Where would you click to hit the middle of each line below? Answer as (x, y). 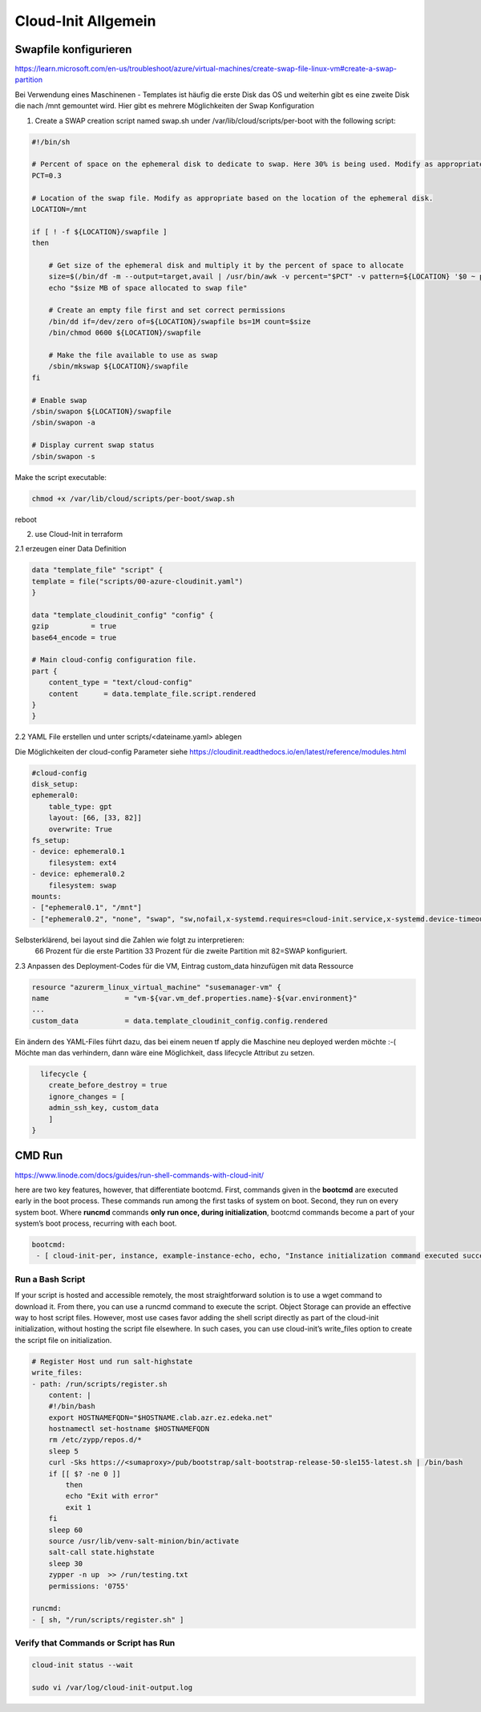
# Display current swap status (93, 445)
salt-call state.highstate (102, 1552)
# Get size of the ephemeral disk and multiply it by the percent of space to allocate (226, 265)
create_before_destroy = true (108, 1085)
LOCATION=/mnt (59, 209)
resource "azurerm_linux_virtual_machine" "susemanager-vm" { (156, 987)
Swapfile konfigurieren (73, 49)
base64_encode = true (74, 637)
